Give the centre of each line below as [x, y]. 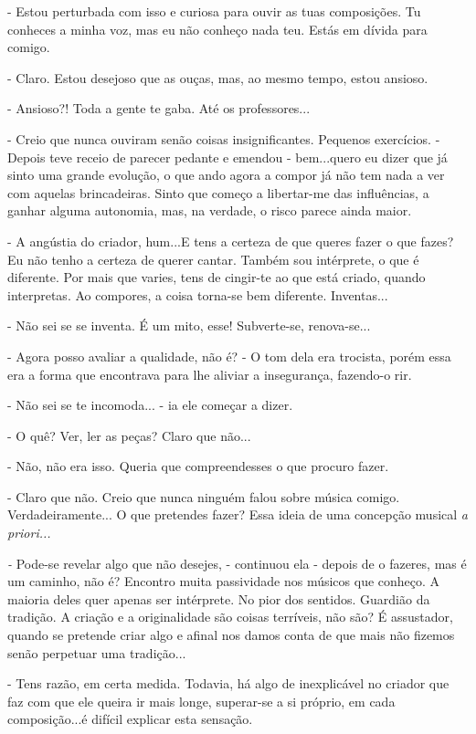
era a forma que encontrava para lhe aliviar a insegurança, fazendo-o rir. [210, 374]
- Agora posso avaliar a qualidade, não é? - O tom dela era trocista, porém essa [229, 356]
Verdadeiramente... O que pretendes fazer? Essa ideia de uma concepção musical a [238, 514]
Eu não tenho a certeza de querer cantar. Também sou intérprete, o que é [213, 259]
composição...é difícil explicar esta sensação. [130, 719]
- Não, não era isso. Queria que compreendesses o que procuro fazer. [198, 466]
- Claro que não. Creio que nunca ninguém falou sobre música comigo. [204, 496]
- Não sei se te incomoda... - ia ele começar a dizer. [150, 405]
